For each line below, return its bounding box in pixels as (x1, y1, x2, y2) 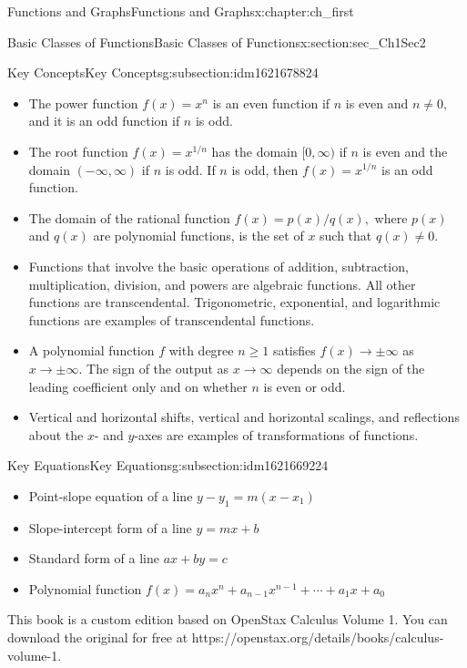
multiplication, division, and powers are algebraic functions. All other (28, 274, 416, 293)
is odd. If (165, 159, 216, 179)
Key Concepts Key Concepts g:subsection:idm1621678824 (7, 63, 319, 82)
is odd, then (231, 159, 299, 179)
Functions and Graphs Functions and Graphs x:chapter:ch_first (7, 2, 354, 20)
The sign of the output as (86, 358, 229, 377)
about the (28, 425, 84, 444)
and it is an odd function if (28, 111, 180, 130)
